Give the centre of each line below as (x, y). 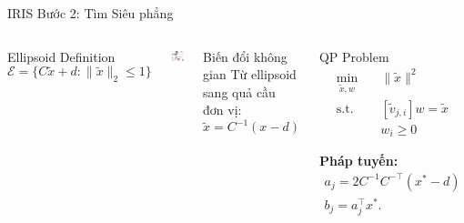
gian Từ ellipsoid (250, 74)
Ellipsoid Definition (61, 56)
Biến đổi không (245, 56)
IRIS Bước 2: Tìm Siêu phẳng (91, 13)
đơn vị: (222, 110)
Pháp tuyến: (358, 161)
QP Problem (354, 56)
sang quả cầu (239, 91)
